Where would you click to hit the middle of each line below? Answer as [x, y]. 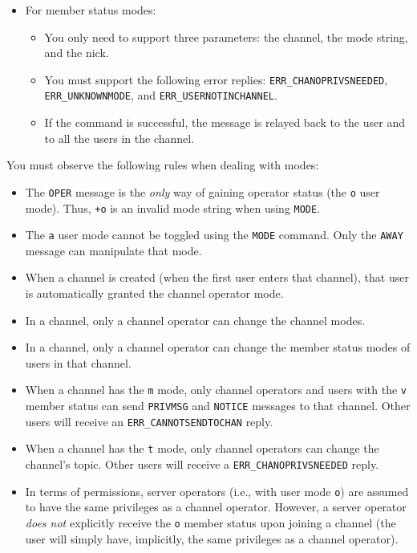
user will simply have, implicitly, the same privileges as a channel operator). [212, 538]
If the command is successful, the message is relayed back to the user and [225, 122]
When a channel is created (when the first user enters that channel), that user [217, 277]
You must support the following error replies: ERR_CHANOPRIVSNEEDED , [216, 79]
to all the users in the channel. [119, 138]
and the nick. [77, 53]
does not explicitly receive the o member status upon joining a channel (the [211, 522]
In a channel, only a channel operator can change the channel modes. [195, 320]
